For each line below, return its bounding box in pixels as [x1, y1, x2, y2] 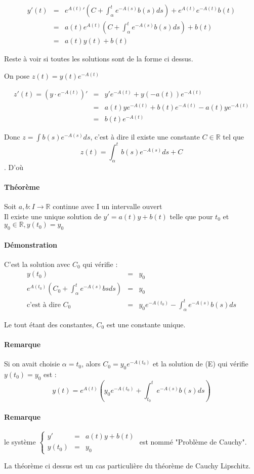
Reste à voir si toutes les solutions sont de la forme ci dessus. [4, 53, 193, 64]
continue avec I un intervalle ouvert [53, 201, 162, 212]
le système [4, 436, 36, 447]
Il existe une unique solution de [4, 211, 101, 221]
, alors [81, 358, 101, 369]
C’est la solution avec [4, 258, 70, 269]
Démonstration [4, 239, 57, 250]
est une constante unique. [106, 319, 186, 329]
